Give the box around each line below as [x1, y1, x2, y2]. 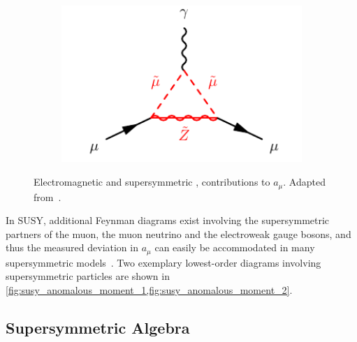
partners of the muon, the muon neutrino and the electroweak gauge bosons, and [6, 226, 351, 241]
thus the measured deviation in [6, 240, 138, 255]
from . [34, 189, 61, 204]
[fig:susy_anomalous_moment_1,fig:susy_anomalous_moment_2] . [6, 282, 293, 297]
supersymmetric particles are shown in [6, 269, 170, 283]
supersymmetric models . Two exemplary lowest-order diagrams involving [6, 255, 321, 269]
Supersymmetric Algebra [6, 316, 190, 338]
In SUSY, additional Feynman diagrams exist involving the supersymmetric [6, 213, 330, 228]
